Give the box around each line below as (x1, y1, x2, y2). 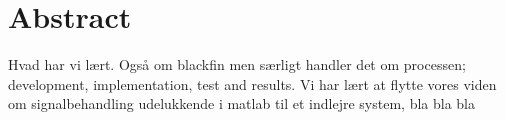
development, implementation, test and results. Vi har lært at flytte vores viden (8, 73, 497, 94)
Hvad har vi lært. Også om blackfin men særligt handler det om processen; (8, 54, 466, 75)
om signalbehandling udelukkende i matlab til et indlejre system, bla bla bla (8, 93, 475, 114)
